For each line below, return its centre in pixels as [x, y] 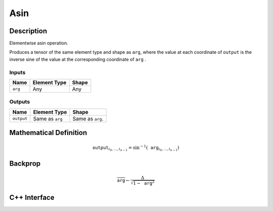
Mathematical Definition [48, 133]
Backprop [25, 164]
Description [28, 31]
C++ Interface [32, 198]
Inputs [17, 72]
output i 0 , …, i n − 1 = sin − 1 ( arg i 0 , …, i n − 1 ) [136, 148]
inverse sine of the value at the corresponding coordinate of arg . [78, 59]
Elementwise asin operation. [39, 43]
